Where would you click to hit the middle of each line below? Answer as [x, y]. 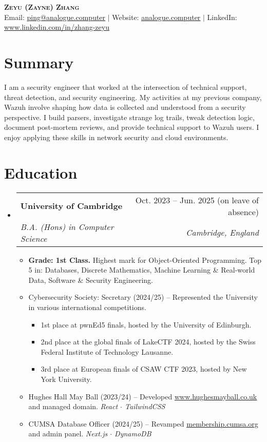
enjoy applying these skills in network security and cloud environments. [116, 137]
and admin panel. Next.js [68, 434]
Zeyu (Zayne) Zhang [42, 7]
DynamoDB [133, 434]
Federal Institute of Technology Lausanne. [107, 351]
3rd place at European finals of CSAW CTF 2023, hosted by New [144, 369]
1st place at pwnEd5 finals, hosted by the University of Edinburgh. [146, 324]
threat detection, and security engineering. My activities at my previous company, [133, 97]
